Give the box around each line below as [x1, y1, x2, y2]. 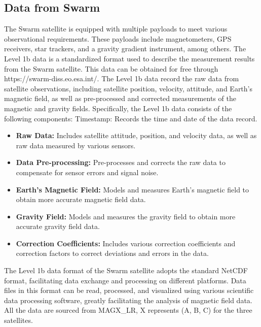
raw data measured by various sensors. [16, 140, 136, 150]
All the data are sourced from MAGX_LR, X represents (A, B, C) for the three [4, 305, 252, 315]
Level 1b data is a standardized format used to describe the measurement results [4, 53, 255, 63]
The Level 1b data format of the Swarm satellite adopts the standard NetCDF [4, 265, 248, 276]
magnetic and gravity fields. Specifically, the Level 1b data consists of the [4, 103, 232, 113]
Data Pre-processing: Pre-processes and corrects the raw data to [16, 157, 226, 168]
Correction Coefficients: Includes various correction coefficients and [16, 238, 236, 248]
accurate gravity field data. [16, 221, 100, 232]
